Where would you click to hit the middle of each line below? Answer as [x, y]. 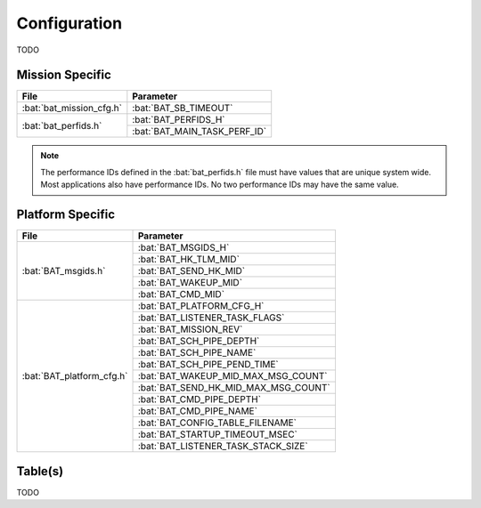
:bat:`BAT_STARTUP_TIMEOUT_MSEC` [217, 434]
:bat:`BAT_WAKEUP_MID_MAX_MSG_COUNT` [233, 376]
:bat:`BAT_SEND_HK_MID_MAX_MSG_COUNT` [234, 388]
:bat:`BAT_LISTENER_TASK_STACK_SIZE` [223, 447]
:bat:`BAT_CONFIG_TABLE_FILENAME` [217, 423]
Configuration [69, 23]
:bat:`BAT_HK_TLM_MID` [189, 260]
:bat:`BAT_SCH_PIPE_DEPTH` [199, 341]
